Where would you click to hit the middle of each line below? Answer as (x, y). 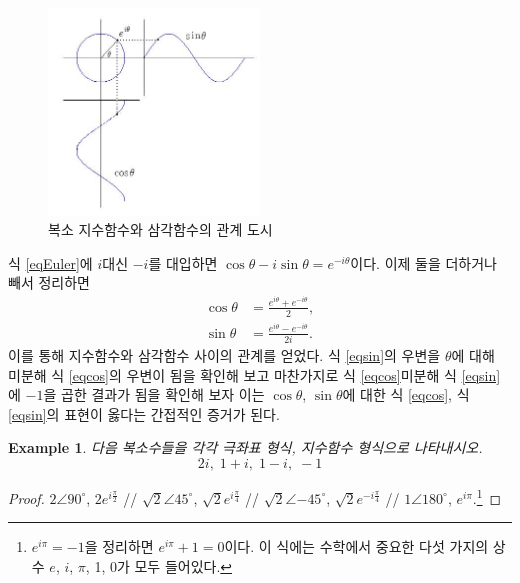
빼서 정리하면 (49, 282)
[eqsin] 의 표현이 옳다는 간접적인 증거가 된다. (144, 413)
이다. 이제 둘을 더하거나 (423, 262)
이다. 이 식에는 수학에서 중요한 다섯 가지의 (356, 546)
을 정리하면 (119, 546)
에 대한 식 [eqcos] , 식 (406, 394)
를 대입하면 (183, 262)
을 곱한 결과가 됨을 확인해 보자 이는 (154, 394)
